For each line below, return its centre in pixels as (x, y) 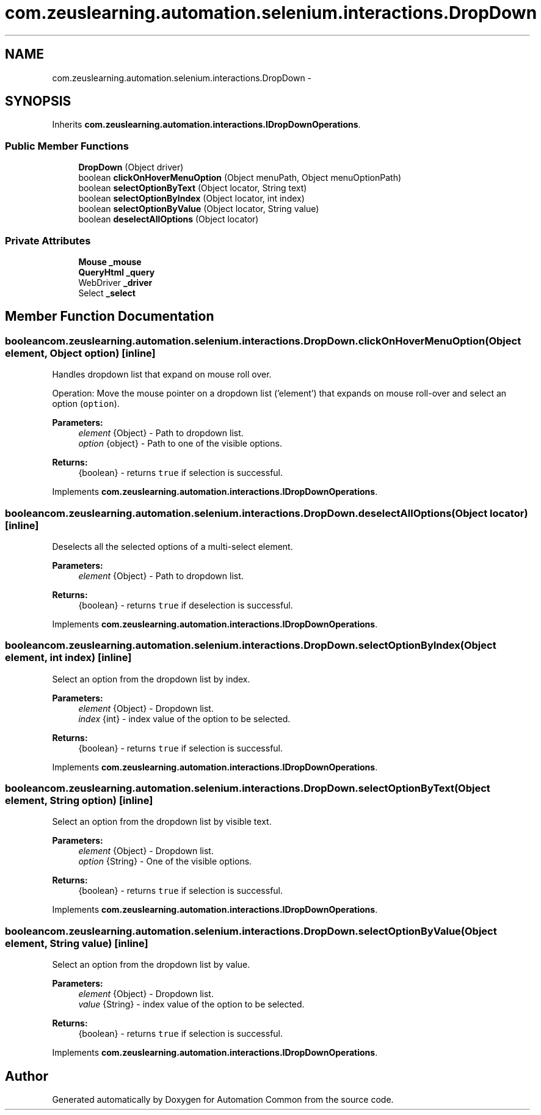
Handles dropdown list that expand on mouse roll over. (162, 375)
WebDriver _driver (115, 282)
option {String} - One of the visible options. (165, 861)
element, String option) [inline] (79, 801)
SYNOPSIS (38, 101)
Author (27, 1076)
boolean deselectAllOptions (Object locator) (169, 219)
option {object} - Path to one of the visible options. (180, 444)
